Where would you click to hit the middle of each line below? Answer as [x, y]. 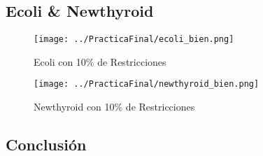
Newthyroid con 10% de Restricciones [114, 107]
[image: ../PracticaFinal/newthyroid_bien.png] [147, 84]
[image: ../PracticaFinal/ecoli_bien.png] [134, 40]
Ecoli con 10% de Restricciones [100, 61]
